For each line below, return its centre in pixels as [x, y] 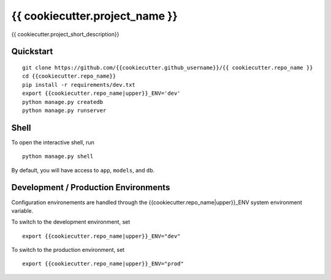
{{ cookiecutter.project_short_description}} [65, 34]
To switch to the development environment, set [71, 222]
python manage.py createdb [63, 102]
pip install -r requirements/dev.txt [79, 85]
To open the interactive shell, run [53, 142]
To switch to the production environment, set [68, 250]
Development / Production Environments [91, 187]
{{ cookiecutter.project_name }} [94, 16]
